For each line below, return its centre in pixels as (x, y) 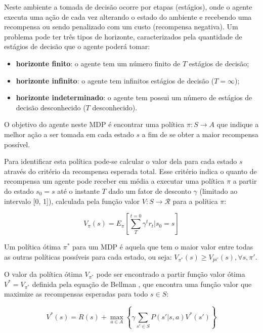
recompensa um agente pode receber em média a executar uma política (114, 181)
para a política (195, 201)
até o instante (78, 191)
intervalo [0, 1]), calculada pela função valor (72, 201)
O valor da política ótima (43, 274)
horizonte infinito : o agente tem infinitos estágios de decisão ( (115, 80)
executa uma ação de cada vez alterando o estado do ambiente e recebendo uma (128, 16)
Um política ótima (32, 247)
